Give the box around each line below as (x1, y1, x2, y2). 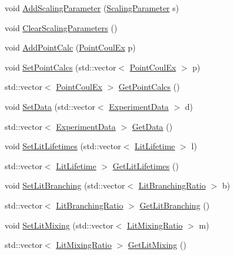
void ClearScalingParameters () (5, 21, 118, 33)
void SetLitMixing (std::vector (5, 219, 113, 231)
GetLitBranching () (139, 199, 210, 211)
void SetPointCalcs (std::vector (5, 61, 116, 73)
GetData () (132, 120, 173, 132)
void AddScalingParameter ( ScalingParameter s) (5, 2, 179, 14)
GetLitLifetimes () (112, 159, 179, 172)
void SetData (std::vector (5, 100, 95, 112)
